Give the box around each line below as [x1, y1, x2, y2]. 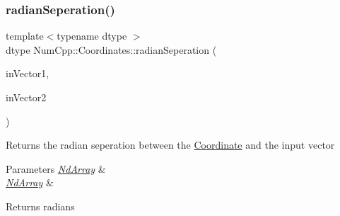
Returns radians [6, 198, 75, 213]
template [6, 28, 44, 43]
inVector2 [6, 90, 47, 104]
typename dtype [57, 28, 127, 43]
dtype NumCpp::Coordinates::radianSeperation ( [6, 42, 217, 57]
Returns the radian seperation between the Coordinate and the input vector [6, 137, 335, 152]
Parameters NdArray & [6, 161, 106, 176]
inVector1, [6, 66, 49, 81]
